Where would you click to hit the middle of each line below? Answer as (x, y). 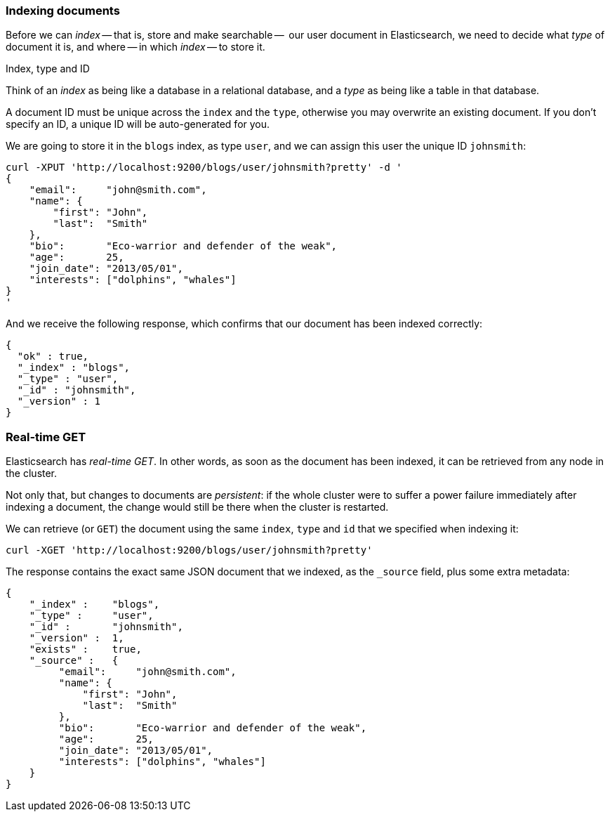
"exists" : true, (85, 649)
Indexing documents (63, 11)
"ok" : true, (53, 357)
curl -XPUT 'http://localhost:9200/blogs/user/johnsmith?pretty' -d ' (204, 168)
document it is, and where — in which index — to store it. (135, 47)
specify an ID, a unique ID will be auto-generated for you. (138, 124)
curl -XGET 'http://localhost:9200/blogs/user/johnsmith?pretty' (189, 550)
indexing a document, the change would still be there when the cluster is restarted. (197, 507)
